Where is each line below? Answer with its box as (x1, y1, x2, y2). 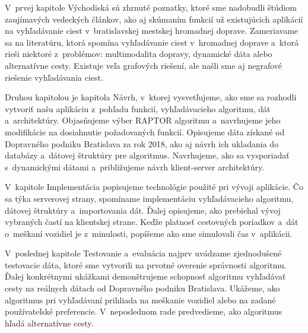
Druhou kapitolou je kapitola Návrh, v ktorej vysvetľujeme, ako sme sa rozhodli (5, 91, 297, 103)
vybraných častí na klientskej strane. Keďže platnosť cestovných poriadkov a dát (5, 215, 299, 228)
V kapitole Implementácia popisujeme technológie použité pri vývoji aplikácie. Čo (5, 180, 303, 193)
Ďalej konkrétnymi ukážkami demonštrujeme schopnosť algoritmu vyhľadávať (5, 270, 286, 283)
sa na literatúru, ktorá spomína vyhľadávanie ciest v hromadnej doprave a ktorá (5, 36, 299, 48)
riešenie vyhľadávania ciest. (5, 71, 103, 83)
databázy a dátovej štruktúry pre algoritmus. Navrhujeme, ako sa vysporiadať (5, 149, 290, 161)
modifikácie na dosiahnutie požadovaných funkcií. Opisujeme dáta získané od (5, 125, 285, 138)
